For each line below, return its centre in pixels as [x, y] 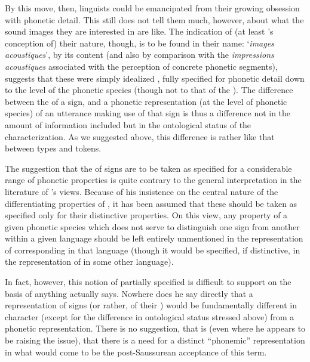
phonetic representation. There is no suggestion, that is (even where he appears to [155, 328]
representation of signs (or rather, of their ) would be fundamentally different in [151, 305]
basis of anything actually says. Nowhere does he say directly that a [129, 293]
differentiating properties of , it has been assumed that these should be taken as [151, 203]
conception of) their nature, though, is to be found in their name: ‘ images [139, 43]
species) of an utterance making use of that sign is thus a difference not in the [148, 113]
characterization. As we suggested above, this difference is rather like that [140, 136]
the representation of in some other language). [89, 262]
